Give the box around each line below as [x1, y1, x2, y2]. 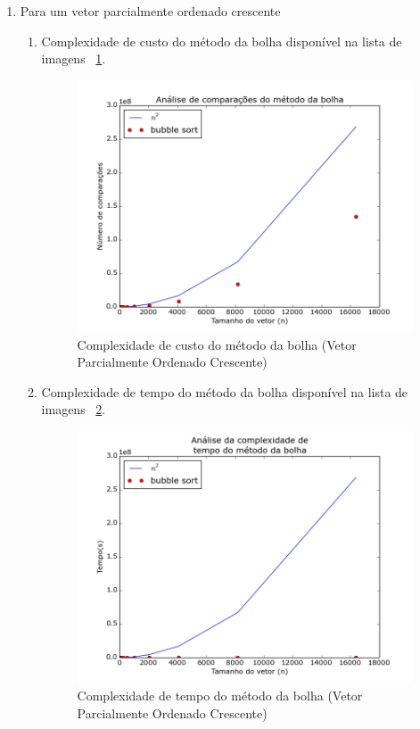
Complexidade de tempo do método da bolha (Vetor [77, 685, 363, 704]
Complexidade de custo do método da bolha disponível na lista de [41, 31, 402, 50]
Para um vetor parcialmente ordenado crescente [20, 2, 281, 20]
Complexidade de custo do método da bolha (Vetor [77, 335, 357, 353]
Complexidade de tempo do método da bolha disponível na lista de [41, 382, 408, 401]
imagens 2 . [41, 400, 106, 418]
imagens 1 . [41, 49, 106, 68]
